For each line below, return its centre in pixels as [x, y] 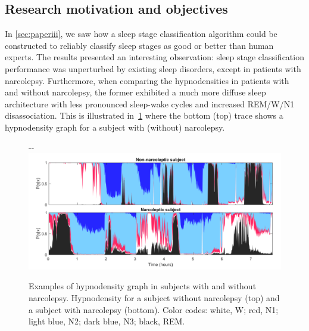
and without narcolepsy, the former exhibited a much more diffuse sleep [135, 92]
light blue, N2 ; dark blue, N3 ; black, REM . [107, 321]
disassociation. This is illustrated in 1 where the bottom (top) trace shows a [144, 115]
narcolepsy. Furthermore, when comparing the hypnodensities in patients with [147, 80]
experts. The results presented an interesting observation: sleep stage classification [154, 57]
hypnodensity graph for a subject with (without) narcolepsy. [115, 127]
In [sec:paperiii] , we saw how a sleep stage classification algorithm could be [141, 34]
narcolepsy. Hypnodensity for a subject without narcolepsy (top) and [154, 297]
